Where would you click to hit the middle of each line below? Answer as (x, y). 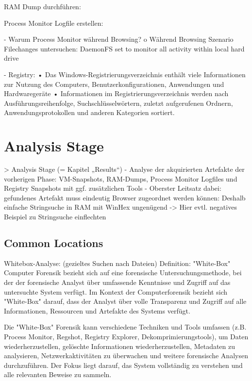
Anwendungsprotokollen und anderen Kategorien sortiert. (89, 112)
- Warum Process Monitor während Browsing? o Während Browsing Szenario (119, 39)
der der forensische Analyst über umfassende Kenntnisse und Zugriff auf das (117, 282)
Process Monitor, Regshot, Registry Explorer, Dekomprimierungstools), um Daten (126, 336)
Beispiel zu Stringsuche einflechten (55, 217)
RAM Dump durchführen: (42, 6)
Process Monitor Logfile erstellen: (54, 23)
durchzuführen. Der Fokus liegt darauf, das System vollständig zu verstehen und (123, 365)
